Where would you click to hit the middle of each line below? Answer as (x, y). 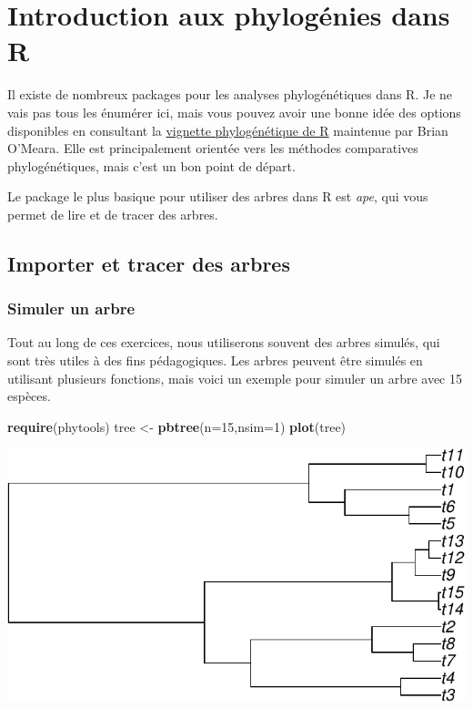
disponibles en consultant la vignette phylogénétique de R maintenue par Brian (228, 130)
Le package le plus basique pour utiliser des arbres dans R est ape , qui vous (218, 196)
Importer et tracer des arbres (149, 263)
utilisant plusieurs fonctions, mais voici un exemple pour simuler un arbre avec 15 (235, 378)
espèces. (29, 396)
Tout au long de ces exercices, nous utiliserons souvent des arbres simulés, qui (224, 342)
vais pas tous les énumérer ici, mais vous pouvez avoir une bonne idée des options (234, 112)
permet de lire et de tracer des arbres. (113, 214)
